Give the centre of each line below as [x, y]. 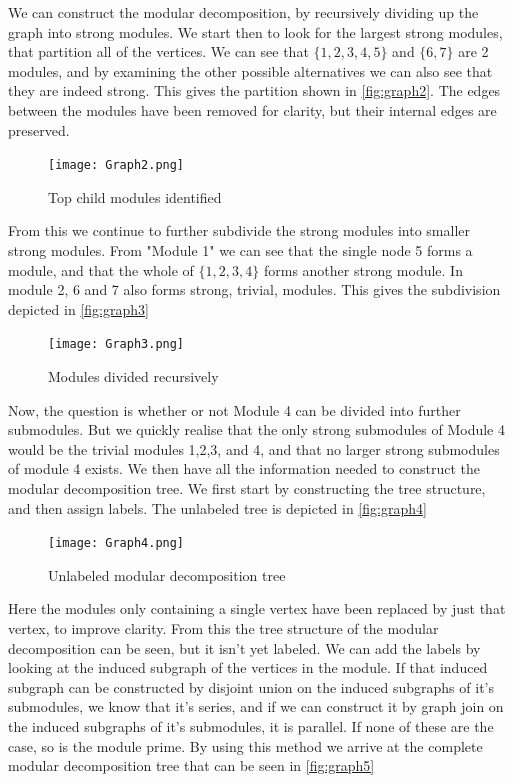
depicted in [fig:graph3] [78, 308]
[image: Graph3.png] [116, 344]
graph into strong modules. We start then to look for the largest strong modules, [255, 31]
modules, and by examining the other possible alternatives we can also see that [250, 70]
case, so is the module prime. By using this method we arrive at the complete [245, 745]
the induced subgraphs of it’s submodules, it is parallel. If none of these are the [251, 726]
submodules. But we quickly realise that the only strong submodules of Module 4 [256, 429]
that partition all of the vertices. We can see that [158, 51]
